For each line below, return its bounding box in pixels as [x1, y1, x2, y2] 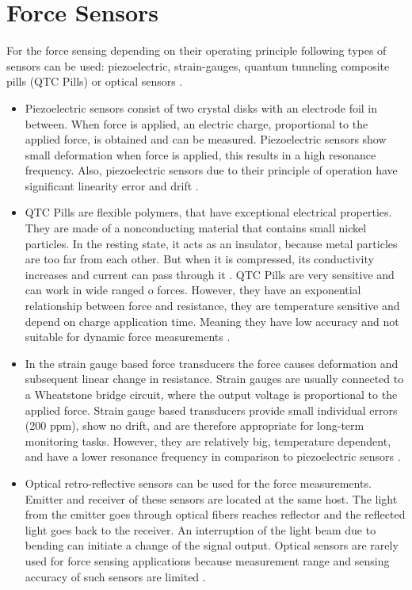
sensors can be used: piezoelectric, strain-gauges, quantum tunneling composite [6, 57, 390, 74]
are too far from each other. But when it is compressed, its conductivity [25, 251, 374, 267]
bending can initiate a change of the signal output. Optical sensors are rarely [25, 537, 399, 554]
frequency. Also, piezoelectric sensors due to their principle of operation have [25, 162, 398, 178]
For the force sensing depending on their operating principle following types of [6, 42, 387, 59]
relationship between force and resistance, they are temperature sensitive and [25, 297, 400, 314]
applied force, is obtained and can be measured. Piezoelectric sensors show [25, 131, 387, 147]
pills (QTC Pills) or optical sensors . [6, 73, 183, 90]
